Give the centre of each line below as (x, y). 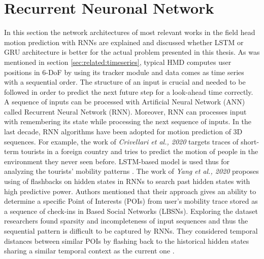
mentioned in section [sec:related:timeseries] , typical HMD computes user (118, 62)
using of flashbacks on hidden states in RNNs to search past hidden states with (127, 181)
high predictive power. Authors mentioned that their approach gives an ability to (130, 191)
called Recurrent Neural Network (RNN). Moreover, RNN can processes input (125, 111)
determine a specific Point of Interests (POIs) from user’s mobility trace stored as (131, 201)
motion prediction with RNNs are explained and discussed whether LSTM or (124, 42)
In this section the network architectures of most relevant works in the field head (130, 32)
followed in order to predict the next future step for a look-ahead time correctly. (129, 91)
